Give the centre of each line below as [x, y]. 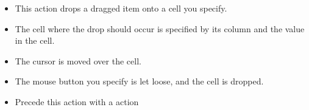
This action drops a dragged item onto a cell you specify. [121, 8]
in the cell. [35, 40]
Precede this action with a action [77, 101]
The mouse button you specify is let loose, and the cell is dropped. [139, 81]
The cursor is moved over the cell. [78, 60]
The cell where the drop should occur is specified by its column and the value [160, 28]
